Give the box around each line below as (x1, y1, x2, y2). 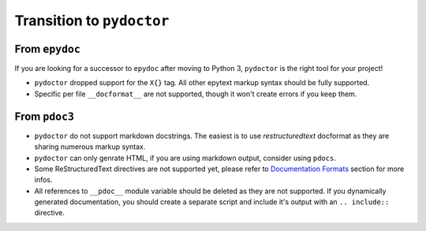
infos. (34, 175, 53, 184)
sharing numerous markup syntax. (34, 142, 146, 151)
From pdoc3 (14, 110, 75, 123)
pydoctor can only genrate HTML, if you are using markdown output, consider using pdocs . (34, 153, 337, 162)
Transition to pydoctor (14, 12, 170, 29)
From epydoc (14, 42, 80, 55)
